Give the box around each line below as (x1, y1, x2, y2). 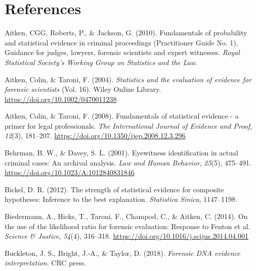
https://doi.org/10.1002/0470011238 (5, 93, 117, 104)
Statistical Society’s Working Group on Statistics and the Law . (5, 57, 197, 67)
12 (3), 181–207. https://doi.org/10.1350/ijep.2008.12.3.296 (5, 130, 186, 141)
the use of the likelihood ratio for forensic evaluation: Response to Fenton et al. (5, 221, 250, 231)
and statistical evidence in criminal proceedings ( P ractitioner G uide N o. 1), (5, 37, 238, 47)
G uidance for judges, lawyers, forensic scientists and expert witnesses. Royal (5, 47, 240, 58)
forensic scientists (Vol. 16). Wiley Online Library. (5, 84, 161, 94)
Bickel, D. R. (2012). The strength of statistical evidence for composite (5, 184, 224, 194)
